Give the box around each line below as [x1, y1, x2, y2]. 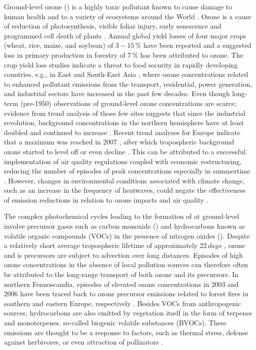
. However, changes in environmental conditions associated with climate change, [4, 175, 245, 185]
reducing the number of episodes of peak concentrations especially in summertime [4, 166, 251, 176]
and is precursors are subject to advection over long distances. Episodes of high [4, 249, 243, 260]
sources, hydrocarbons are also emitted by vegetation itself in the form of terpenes [4, 308, 252, 318]
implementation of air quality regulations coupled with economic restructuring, [4, 156, 242, 166]
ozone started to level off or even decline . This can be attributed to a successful [4, 146, 246, 156]
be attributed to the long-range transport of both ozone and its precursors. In [4, 269, 239, 280]
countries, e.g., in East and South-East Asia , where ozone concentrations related [4, 69, 248, 79]
